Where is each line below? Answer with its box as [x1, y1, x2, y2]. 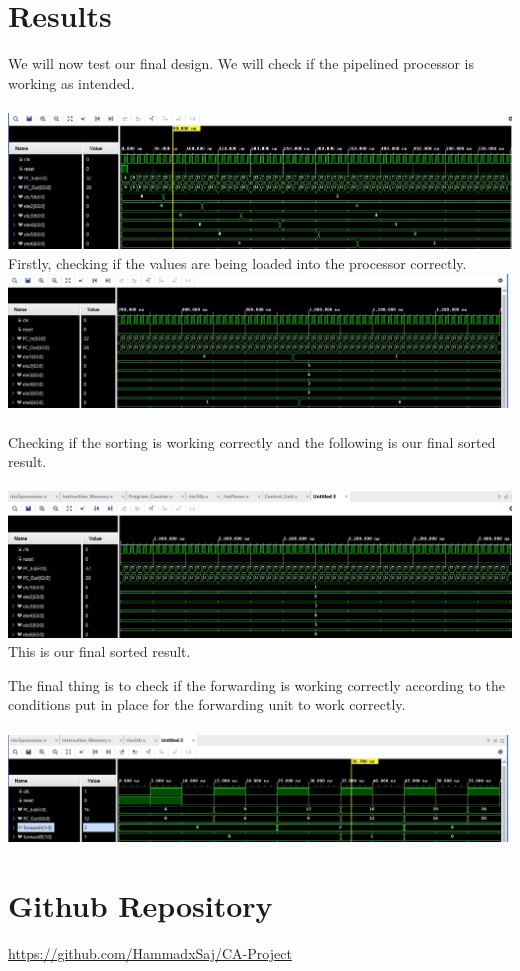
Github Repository [8, 885, 273, 926]
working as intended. [8, 72, 135, 93]
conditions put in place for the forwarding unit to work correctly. [8, 694, 406, 715]
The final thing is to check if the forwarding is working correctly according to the [8, 674, 505, 695]
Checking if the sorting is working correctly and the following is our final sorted [8, 431, 496, 452]
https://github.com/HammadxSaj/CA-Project [8, 943, 292, 964]
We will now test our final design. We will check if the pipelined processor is [8, 53, 474, 74]
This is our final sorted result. [8, 641, 191, 662]
